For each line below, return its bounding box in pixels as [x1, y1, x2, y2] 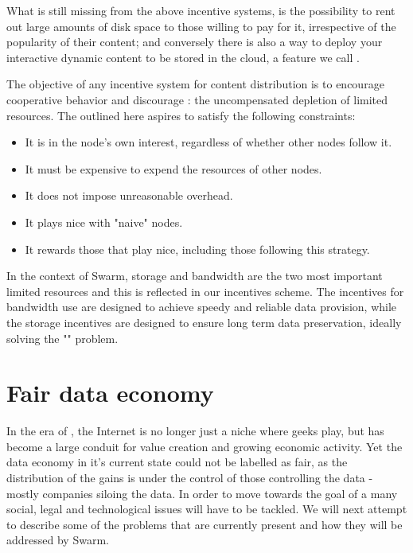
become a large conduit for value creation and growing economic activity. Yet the [6, 438, 403, 454]
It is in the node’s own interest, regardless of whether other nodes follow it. [25, 134, 392, 150]
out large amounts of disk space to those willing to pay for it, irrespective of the [6, 18, 396, 34]
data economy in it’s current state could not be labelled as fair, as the [6, 454, 348, 470]
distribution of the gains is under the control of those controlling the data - [6, 469, 373, 485]
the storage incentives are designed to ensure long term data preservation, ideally [6, 313, 402, 330]
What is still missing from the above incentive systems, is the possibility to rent [6, 2, 395, 18]
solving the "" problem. [6, 329, 119, 346]
